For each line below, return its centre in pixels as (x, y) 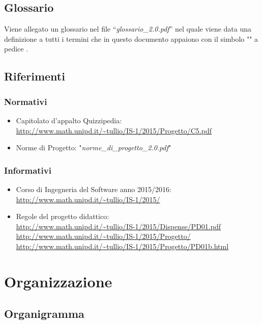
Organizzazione (58, 281)
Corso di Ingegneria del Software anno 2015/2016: (94, 189)
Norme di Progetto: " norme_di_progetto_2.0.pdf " (94, 147)
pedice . (16, 49)
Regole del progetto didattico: (63, 216)
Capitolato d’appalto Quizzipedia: (69, 120)
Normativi (26, 101)
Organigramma (44, 314)
